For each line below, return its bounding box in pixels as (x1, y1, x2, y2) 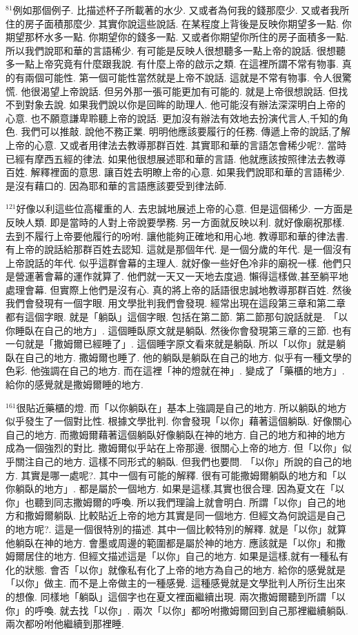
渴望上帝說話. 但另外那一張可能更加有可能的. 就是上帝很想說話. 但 (40, 83, 339, 98)
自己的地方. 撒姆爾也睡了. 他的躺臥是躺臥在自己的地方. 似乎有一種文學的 (24, 350, 352, 364)
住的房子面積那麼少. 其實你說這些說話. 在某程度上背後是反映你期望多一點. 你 (6, 16, 352, 30)
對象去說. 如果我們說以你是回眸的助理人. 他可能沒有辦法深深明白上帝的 (24, 97, 346, 112)
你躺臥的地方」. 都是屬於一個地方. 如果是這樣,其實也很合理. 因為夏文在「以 (6, 481, 345, 496)
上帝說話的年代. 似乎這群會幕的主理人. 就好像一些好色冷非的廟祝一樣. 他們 (6, 255, 342, 270)
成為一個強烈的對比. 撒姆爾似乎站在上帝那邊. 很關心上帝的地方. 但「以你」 (6, 441, 342, 455)
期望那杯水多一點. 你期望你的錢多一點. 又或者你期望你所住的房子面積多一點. (6, 30, 348, 44)
